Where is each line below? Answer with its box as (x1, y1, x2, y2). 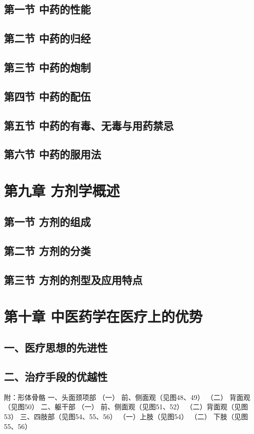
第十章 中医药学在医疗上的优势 (4, 306, 203, 326)
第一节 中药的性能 (4, 1, 91, 17)
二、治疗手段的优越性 (4, 368, 108, 384)
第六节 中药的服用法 (4, 146, 102, 162)
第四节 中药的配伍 (4, 88, 91, 104)
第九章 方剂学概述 (4, 180, 120, 200)
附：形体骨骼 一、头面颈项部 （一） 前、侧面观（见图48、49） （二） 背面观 (4, 392, 251, 402)
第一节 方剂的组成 (4, 214, 91, 229)
